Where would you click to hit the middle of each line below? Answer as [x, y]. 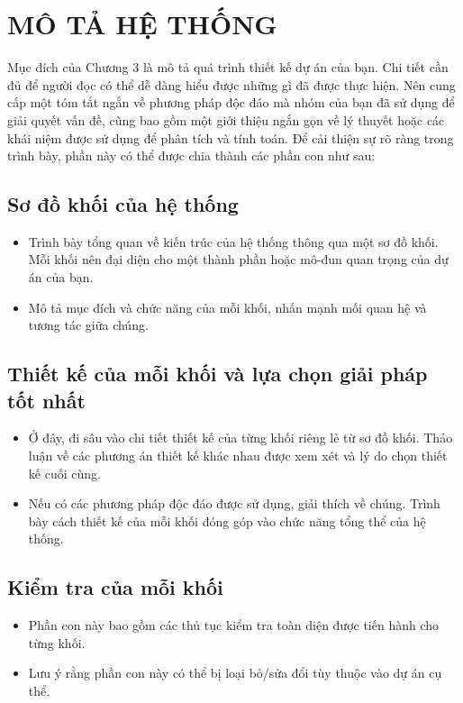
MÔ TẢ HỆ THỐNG [142, 24]
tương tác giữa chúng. [88, 325]
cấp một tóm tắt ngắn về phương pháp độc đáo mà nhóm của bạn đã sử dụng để [231, 102]
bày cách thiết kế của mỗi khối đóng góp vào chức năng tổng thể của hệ [227, 520]
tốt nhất [46, 400]
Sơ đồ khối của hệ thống [123, 204]
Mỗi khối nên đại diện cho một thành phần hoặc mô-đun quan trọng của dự [238, 259]
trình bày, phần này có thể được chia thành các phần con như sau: [191, 155]
